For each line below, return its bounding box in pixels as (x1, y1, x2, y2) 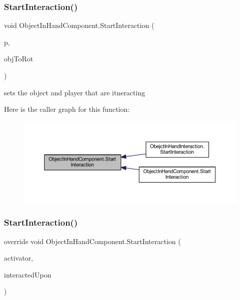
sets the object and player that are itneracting (4, 87, 145, 97)
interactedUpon (4, 269, 51, 280)
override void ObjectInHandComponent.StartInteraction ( (4, 236, 181, 246)
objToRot (4, 53, 33, 64)
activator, (4, 253, 33, 263)
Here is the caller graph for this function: (4, 104, 130, 114)
